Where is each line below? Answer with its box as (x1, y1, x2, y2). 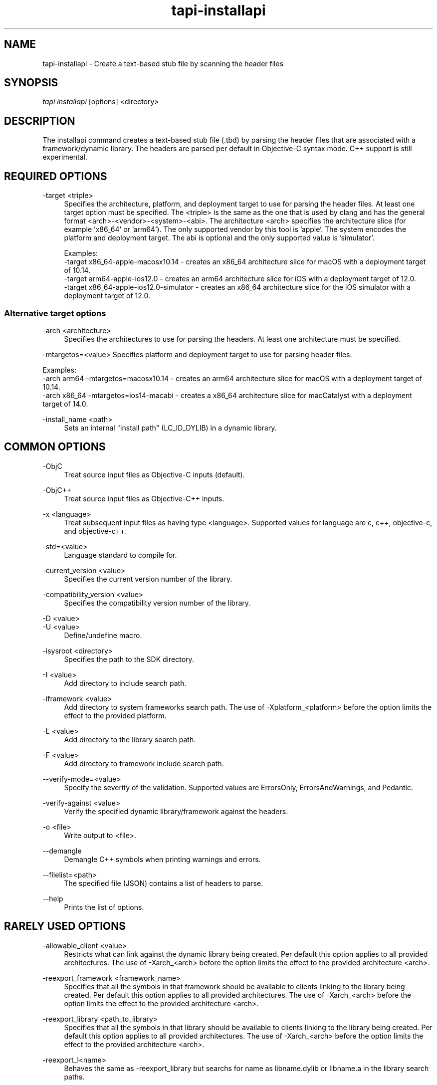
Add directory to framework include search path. (64, 759, 224, 768)
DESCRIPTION (4, 114, 75, 127)
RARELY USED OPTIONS (4, 920, 126, 933)
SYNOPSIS (4, 76, 58, 89)
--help (42, 894, 63, 903)
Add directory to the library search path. (64, 735, 196, 744)
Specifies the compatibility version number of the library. (64, 598, 251, 607)
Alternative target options (4, 308, 106, 318)
